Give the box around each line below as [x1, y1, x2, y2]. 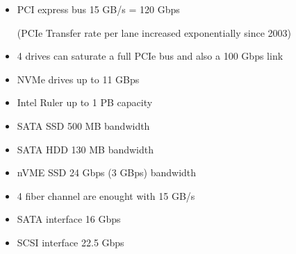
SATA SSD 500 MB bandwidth [17, 118, 150, 133]
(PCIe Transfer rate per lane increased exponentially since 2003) [17, 25, 291, 40]
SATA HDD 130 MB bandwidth [17, 142, 154, 156]
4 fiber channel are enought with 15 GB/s [17, 188, 195, 203]
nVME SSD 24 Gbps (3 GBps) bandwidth [17, 165, 197, 180]
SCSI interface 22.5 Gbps [17, 235, 124, 249]
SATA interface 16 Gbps [17, 212, 121, 226]
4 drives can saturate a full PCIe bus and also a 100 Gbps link [17, 49, 283, 63]
